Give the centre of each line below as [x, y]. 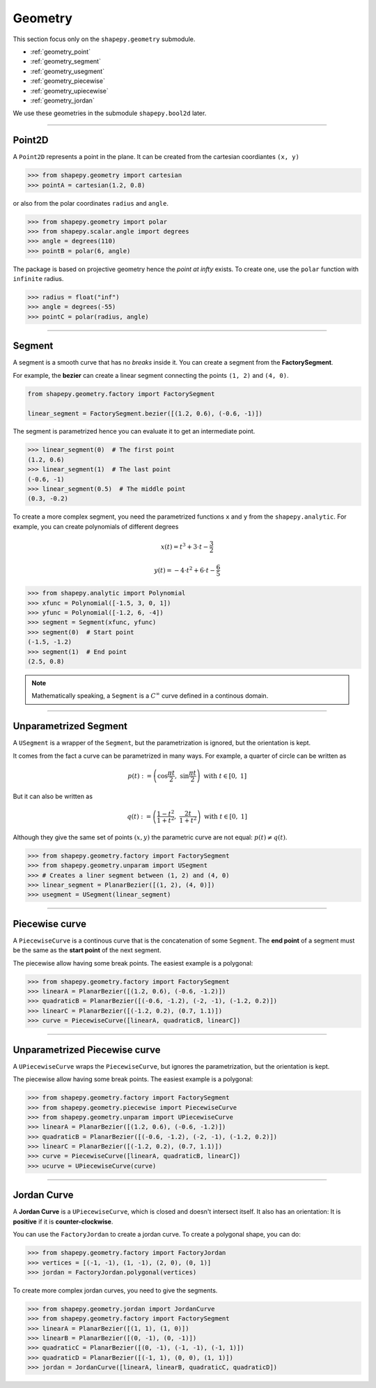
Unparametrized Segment [70, 726]
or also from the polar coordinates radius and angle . [91, 203]
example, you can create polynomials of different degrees [96, 526]
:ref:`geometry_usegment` [67, 71]
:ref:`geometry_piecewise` [68, 81]
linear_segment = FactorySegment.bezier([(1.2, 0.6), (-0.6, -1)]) [145, 413]
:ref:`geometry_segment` [65, 61]
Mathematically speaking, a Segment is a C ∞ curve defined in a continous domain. [150, 695]
